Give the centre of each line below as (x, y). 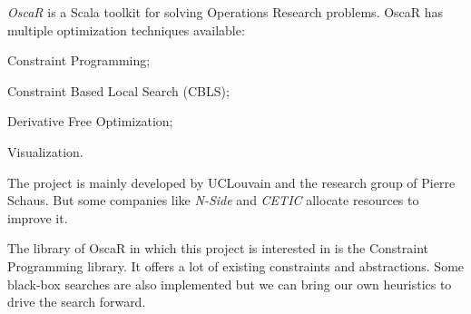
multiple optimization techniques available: (126, 29)
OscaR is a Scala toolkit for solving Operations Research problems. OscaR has (226, 12)
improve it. (38, 217)
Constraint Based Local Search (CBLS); (118, 90)
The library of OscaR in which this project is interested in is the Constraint (218, 248)
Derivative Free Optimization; (90, 121)
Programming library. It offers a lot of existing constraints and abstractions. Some (236, 265)
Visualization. (45, 151)
